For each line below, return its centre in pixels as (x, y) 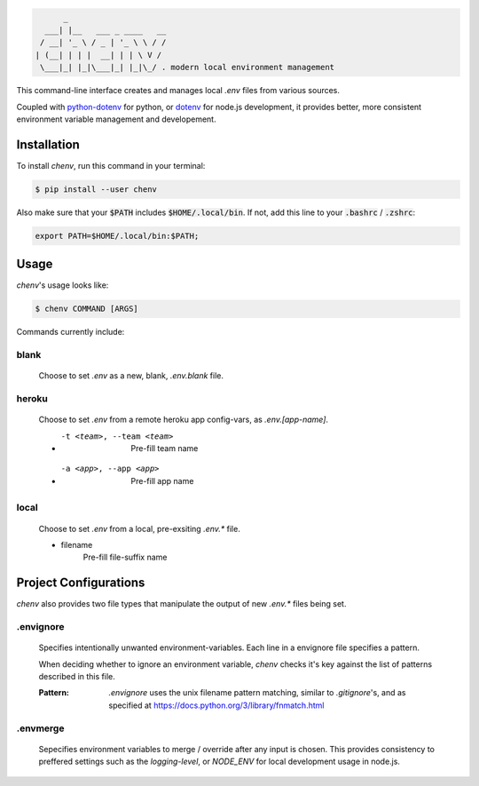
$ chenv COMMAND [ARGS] (87, 309)
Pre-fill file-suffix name (125, 557)
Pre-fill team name (165, 448)
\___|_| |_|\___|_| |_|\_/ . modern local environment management (188, 67)
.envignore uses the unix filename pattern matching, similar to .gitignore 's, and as (258, 693)
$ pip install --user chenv (96, 189)
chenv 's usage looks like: (63, 285)
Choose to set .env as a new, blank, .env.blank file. (131, 376)
